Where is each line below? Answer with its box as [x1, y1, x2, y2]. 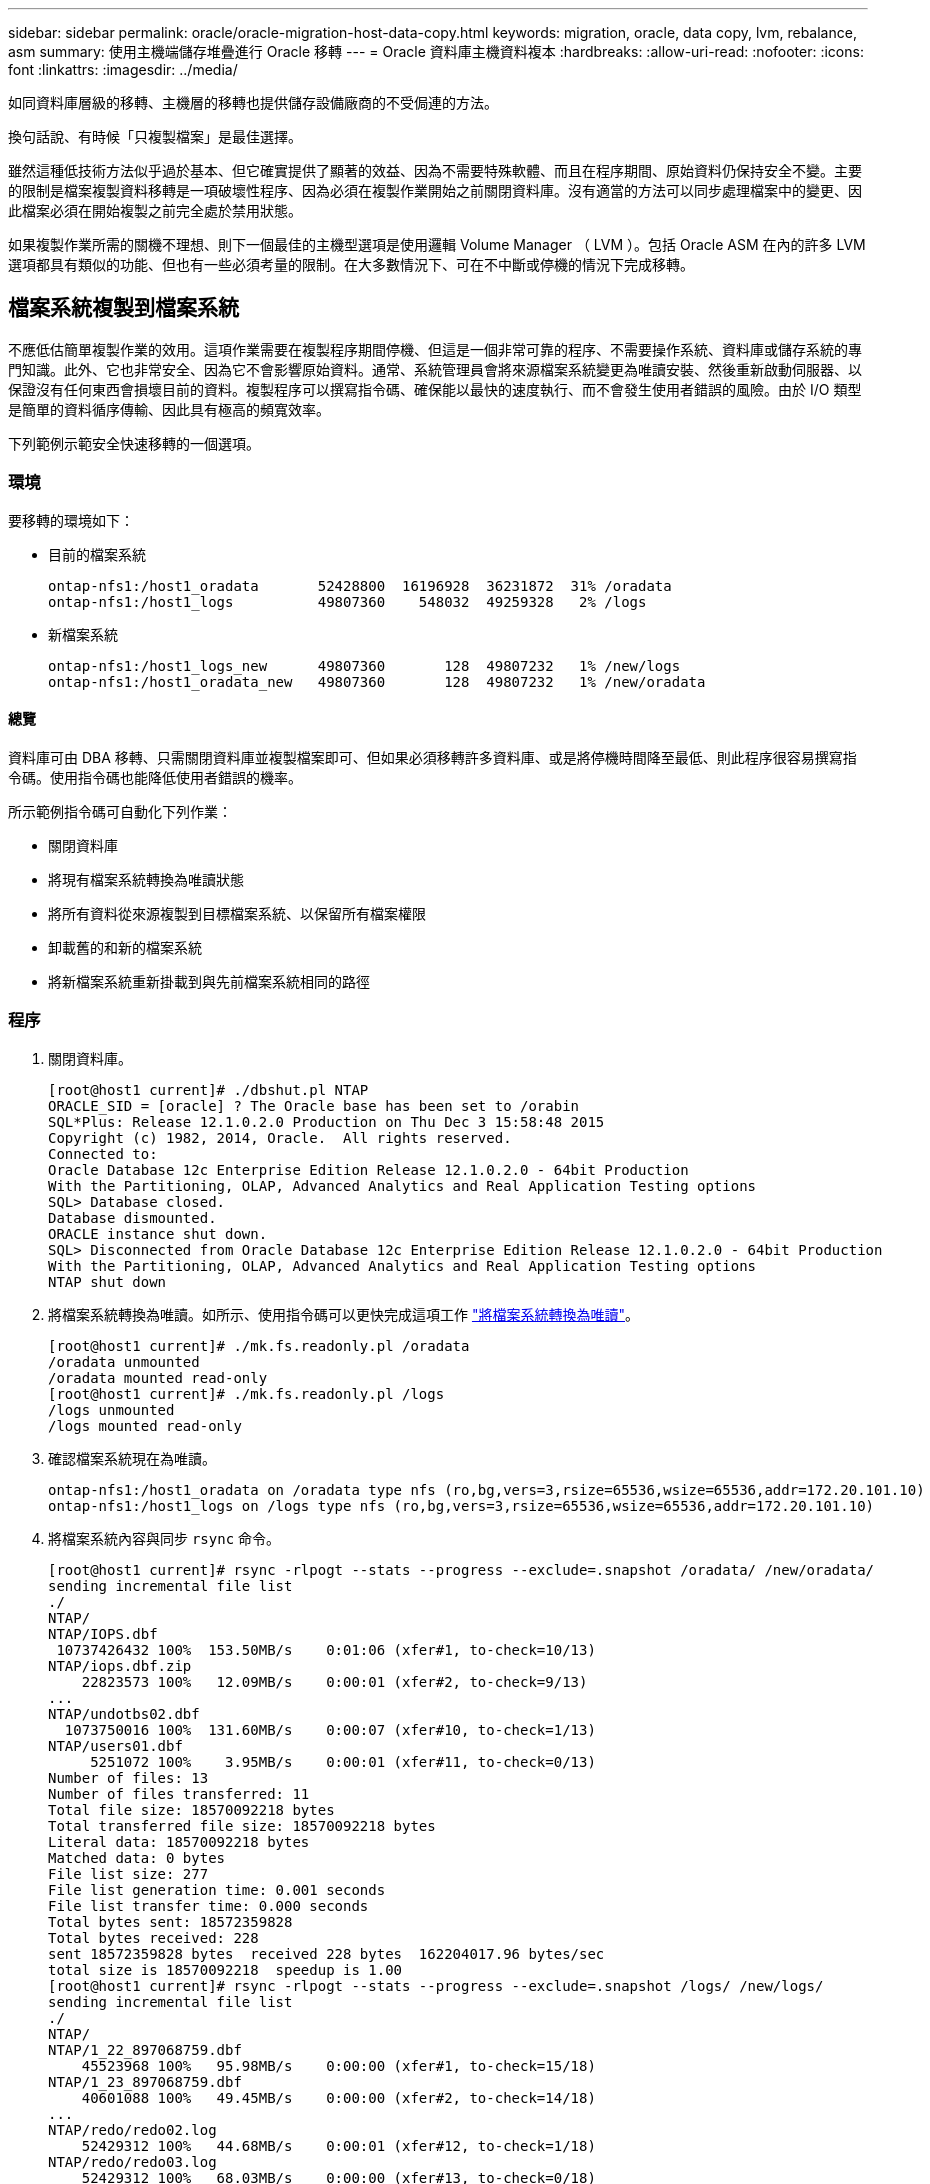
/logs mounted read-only [48, 1417, 242, 1434]
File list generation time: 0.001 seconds [48, 1881, 386, 1898]
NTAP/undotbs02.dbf [48, 1705, 200, 1722]
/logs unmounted [48, 1401, 175, 1418]
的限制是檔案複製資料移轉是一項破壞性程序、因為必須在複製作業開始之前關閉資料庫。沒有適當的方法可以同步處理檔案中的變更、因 [8, 182, 862, 199]
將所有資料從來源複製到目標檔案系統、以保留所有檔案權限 [48, 904, 426, 922]
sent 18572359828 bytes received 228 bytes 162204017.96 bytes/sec [48, 1945, 605, 1962]
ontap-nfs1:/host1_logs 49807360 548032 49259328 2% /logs [48, 593, 647, 610]
